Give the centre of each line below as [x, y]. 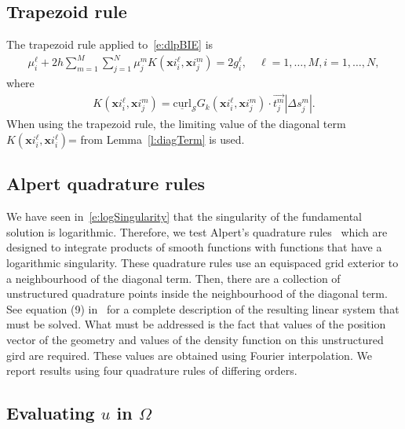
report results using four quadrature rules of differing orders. [152, 370]
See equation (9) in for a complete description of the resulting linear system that [203, 308]
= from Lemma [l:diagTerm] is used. [157, 139]
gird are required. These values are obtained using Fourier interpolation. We [189, 355]
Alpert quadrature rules [106, 183]
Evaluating [51, 413]
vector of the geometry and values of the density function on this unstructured [195, 340]
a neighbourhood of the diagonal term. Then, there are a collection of [173, 278]
